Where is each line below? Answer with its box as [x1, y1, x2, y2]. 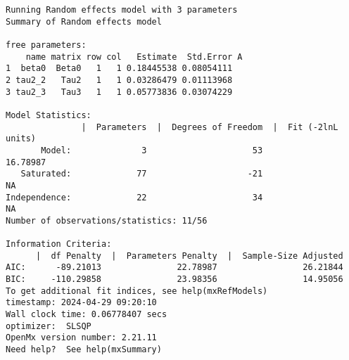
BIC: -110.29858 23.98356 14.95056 [6, 274, 343, 285]
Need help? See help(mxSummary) [6, 345, 162, 355]
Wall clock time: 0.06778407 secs [6, 309, 167, 320]
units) [6, 134, 36, 144]
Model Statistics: [6, 110, 91, 120]
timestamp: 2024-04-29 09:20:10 [6, 297, 157, 308]
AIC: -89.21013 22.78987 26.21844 [6, 262, 343, 273]
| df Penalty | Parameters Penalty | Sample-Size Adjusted [35, 250, 343, 261]
